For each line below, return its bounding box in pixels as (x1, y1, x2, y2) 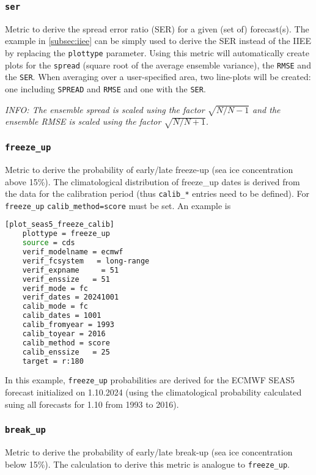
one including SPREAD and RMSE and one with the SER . (5, 82, 206, 95)
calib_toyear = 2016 (22, 329, 106, 338)
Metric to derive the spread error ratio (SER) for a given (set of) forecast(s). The (5, 22, 309, 35)
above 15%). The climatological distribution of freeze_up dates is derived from (5, 175, 300, 188)
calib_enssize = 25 (22, 347, 110, 356)
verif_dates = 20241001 (22, 293, 119, 302)
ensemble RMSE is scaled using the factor (5, 115, 161, 128)
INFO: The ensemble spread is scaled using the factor (5, 103, 205, 116)
